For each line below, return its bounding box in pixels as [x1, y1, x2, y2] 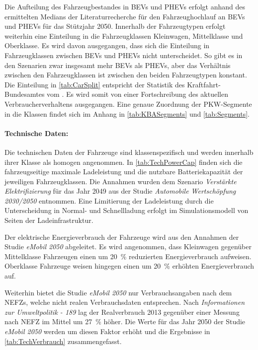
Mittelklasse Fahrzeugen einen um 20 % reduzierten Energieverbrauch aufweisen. [4, 251, 252, 261]
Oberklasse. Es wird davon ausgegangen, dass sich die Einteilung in [4, 40, 210, 51]
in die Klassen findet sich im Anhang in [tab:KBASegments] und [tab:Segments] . [4, 108, 250, 119]
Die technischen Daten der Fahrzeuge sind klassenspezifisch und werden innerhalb [4, 146, 254, 157]
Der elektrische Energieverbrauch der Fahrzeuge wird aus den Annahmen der [4, 231, 239, 242]
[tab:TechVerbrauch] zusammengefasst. [4, 336, 122, 346]
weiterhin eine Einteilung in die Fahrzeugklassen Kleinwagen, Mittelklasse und [4, 30, 243, 41]
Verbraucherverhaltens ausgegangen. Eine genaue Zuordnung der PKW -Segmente [4, 98, 252, 109]
